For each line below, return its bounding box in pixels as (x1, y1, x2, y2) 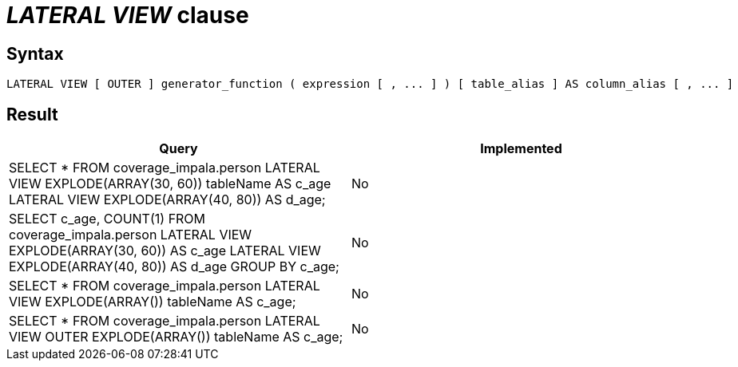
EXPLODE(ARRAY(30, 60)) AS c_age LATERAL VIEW (9, 243, 321, 259)
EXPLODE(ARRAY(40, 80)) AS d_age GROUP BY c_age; (9, 258, 339, 275)
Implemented (480, 140, 562, 157)
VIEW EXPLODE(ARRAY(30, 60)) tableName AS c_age (9, 176, 331, 192)
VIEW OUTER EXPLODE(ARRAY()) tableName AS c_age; (9, 329, 343, 345)
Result (6, 104, 58, 124)
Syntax (6, 43, 64, 64)
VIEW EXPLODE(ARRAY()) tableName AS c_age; (9, 294, 296, 310)
